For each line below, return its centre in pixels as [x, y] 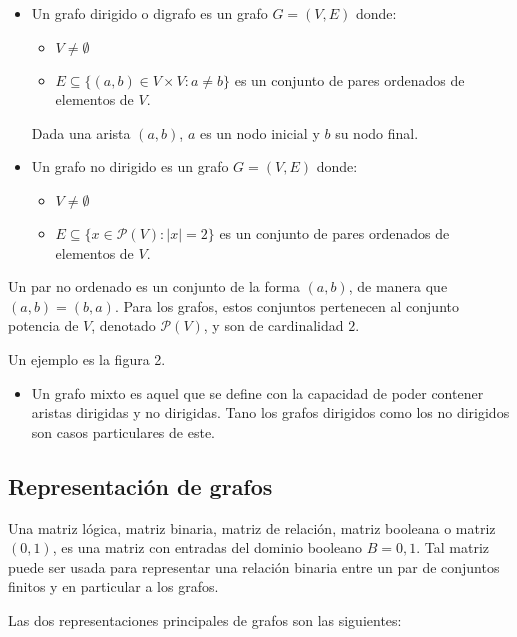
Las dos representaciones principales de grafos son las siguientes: [205, 619]
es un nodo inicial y [259, 132]
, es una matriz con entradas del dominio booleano [207, 547]
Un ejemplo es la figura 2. [87, 358]
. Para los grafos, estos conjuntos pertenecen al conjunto [286, 305]
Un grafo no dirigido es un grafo [130, 166]
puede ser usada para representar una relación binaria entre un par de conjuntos [254, 566]
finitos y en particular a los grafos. [113, 586]
